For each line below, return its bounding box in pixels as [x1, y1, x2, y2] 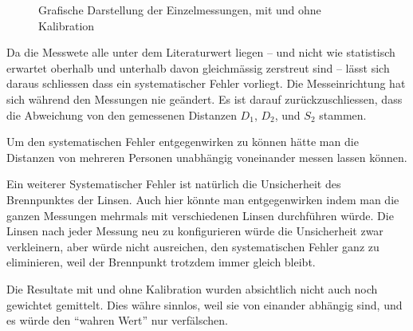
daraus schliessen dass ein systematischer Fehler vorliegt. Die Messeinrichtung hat [6, 75, 406, 92]
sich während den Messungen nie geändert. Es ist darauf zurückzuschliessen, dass [6, 90, 403, 107]
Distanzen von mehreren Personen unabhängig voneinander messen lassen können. [6, 148, 407, 165]
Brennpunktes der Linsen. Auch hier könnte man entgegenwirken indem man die [6, 191, 399, 207]
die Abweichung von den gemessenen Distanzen [6, 106, 237, 123]
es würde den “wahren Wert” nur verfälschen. [6, 312, 229, 329]
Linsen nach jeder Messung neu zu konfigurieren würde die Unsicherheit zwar [6, 223, 383, 239]
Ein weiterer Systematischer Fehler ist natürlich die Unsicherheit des [6, 175, 341, 192]
